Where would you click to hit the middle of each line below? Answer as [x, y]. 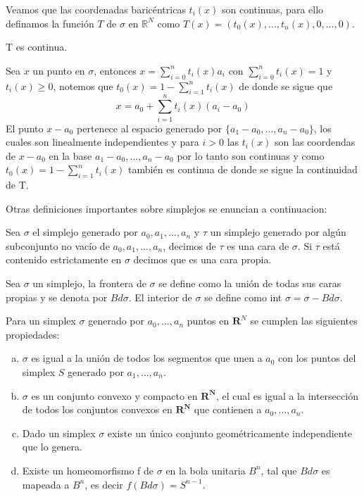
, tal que [279, 470]
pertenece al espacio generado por [150, 128]
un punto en [59, 70]
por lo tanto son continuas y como [251, 155]
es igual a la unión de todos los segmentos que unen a [147, 358]
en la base [70, 155]
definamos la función [50, 23]
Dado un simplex [59, 433]
